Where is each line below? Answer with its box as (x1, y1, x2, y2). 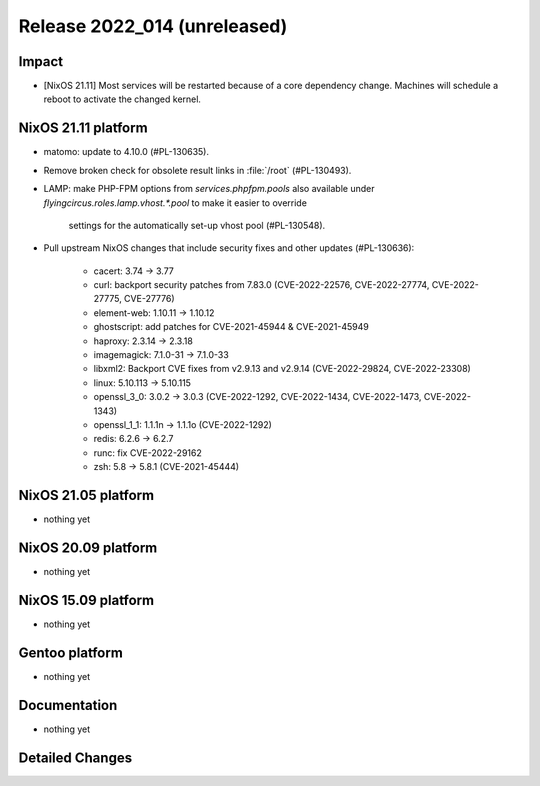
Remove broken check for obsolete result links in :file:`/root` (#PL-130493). (43, 164, 352, 176)
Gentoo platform (18, 644, 124, 661)
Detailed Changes (18, 749, 133, 766)
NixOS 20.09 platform (18, 539, 158, 556)
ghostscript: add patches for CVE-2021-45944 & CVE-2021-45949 (93, 321, 369, 333)
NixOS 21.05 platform (18, 486, 155, 504)
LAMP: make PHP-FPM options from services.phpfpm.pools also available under (43, 183, 375, 195)
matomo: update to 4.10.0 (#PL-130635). (43, 146, 210, 158)
